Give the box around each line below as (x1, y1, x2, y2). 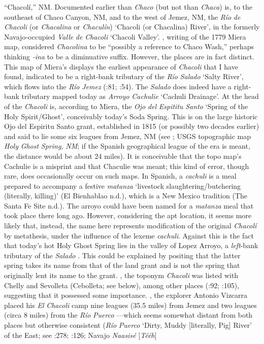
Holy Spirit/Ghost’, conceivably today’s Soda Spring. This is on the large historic (4, 111, 258, 121)
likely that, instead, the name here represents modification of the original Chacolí (4, 220, 257, 231)
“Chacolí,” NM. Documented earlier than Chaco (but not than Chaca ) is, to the (4, 2, 252, 12)
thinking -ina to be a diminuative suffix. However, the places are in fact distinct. (4, 51, 254, 61)
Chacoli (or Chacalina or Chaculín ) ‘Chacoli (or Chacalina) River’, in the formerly (4, 21, 260, 32)
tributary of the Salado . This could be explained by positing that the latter (4, 250, 241, 260)
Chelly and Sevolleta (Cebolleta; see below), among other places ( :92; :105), (4, 280, 239, 290)
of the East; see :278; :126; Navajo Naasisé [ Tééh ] (4, 329, 157, 340)
